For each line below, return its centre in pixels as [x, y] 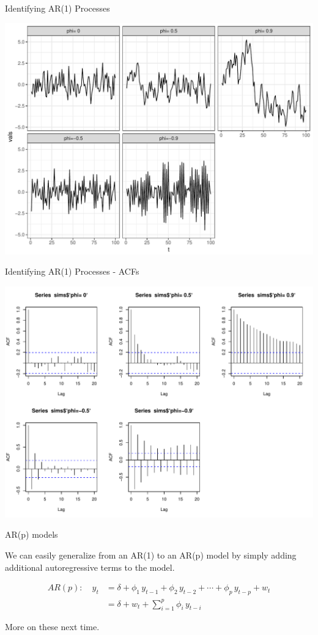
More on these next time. [52, 627]
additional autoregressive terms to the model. [90, 567]
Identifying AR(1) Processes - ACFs [72, 271]
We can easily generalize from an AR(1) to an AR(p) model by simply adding [151, 555]
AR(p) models [31, 534]
